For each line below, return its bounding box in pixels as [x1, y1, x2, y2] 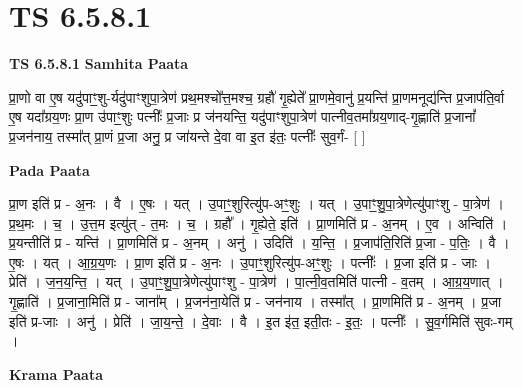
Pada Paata [9, 159, 90, 180]
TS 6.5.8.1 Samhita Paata [9, 53, 189, 74]
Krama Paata [9, 363, 103, 384]
